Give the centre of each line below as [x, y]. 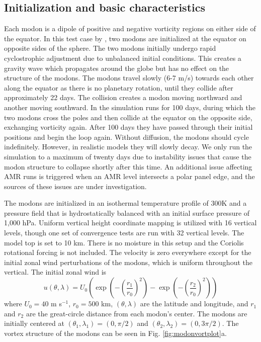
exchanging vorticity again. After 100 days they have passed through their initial [128, 127]
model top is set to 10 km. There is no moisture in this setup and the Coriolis [124, 242]
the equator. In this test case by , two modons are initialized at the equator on [125, 38]
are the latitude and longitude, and [194, 304]
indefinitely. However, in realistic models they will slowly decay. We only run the [128, 147]
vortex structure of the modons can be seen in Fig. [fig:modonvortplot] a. [115, 333]
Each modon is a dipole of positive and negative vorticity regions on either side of [130, 28]
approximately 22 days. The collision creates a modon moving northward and [123, 97]
